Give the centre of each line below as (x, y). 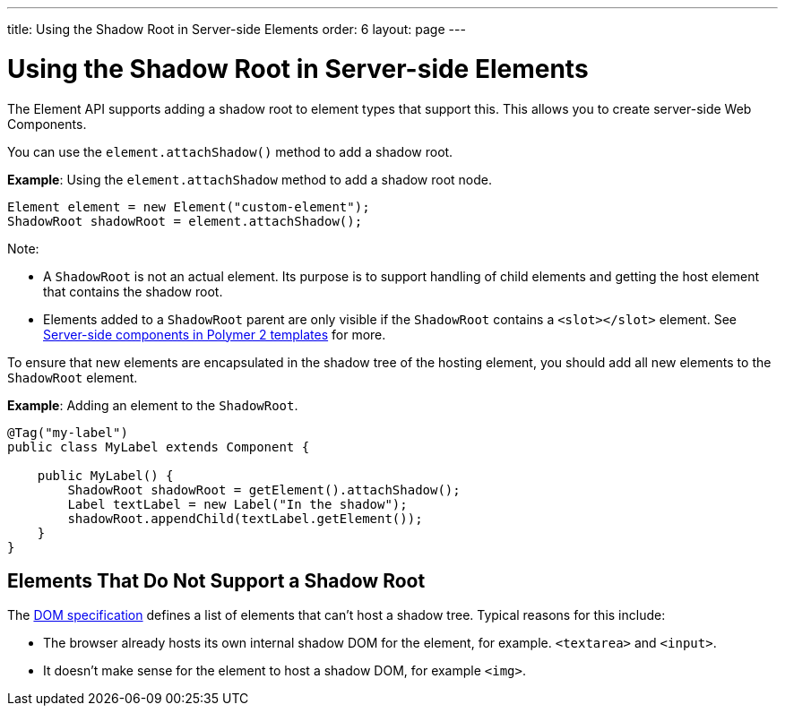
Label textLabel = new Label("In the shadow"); (237, 504)
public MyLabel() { (105, 475)
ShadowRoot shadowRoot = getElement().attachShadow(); (264, 490)
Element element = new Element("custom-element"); (189, 206)
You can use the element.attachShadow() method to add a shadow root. (230, 151)
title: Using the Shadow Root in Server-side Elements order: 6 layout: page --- (237, 29)
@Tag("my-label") (68, 432)
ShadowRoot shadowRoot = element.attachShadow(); (185, 221)
